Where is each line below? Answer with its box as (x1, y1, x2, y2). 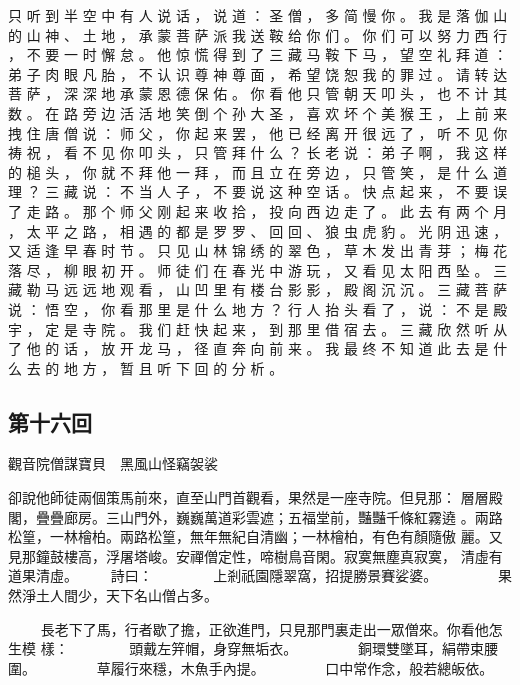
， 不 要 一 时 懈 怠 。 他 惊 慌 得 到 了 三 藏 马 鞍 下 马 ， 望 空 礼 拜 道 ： (8, 44, 508, 65)
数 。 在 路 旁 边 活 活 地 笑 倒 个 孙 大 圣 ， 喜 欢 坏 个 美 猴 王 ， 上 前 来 (8, 102, 508, 123)
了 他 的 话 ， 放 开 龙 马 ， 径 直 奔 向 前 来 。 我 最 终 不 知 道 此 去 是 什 (8, 338, 508, 359)
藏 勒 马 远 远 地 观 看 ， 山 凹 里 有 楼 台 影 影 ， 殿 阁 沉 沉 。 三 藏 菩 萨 (8, 279, 508, 300)
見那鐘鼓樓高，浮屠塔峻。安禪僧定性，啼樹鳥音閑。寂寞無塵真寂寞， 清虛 (8, 545, 489, 566)
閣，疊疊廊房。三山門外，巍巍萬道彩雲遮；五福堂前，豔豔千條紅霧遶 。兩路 (8, 506, 503, 527)
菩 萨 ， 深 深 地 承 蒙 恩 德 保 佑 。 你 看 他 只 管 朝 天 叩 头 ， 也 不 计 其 (8, 83, 508, 104)
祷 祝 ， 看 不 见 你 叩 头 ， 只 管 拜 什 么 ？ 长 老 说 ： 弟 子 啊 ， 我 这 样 (8, 142, 508, 163)
